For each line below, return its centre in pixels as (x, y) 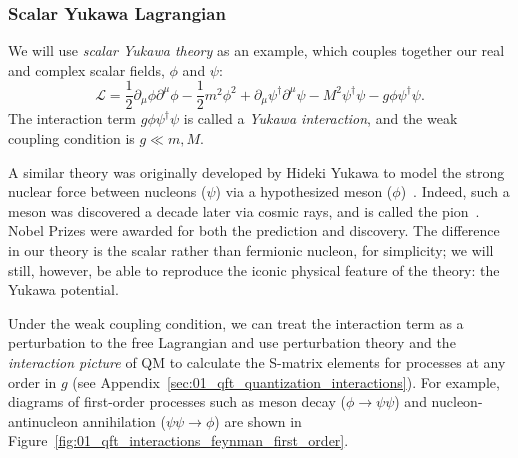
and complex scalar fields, (86, 69)
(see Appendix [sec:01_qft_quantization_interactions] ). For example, (286, 381)
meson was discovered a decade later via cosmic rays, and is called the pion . (244, 210)
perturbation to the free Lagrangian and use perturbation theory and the (232, 342)
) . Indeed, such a (455, 191)
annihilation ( (124, 420)
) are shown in (258, 420)
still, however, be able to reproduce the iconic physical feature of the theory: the (254, 269)
